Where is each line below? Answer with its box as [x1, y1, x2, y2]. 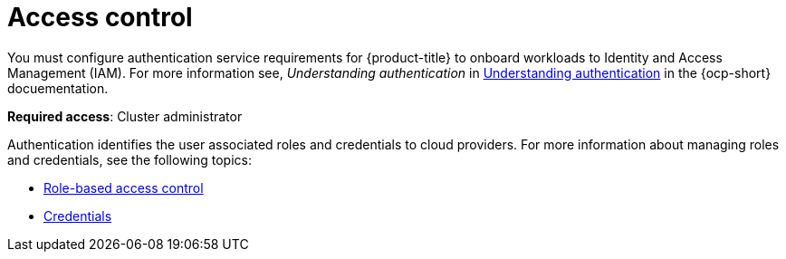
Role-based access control [43, 179, 204, 196]
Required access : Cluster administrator [7, 108, 243, 124]
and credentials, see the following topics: [7, 151, 252, 168]
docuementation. [7, 80, 109, 96]
